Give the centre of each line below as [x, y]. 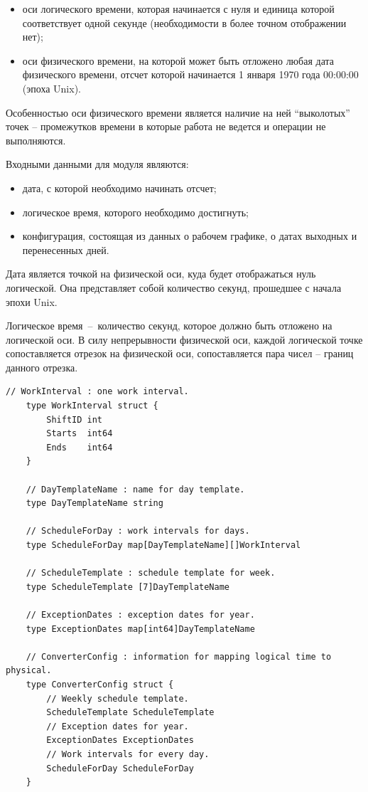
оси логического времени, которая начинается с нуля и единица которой [178, 9]
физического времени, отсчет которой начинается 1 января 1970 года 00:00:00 [190, 74]
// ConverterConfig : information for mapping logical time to [179, 656]
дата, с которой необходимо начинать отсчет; [119, 188]
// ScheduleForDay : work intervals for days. [138, 531]
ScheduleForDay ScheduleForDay [120, 768]
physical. [29, 671]
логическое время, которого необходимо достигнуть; [135, 212]
